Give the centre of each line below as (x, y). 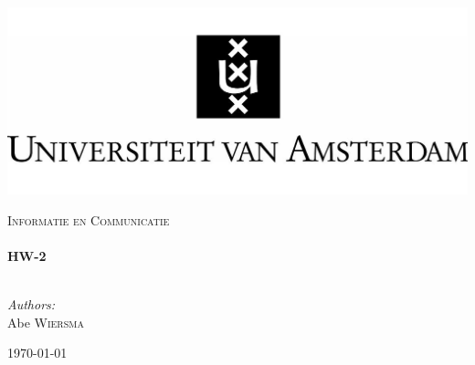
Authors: (32, 304)
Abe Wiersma (46, 322)
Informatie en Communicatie (89, 219)
